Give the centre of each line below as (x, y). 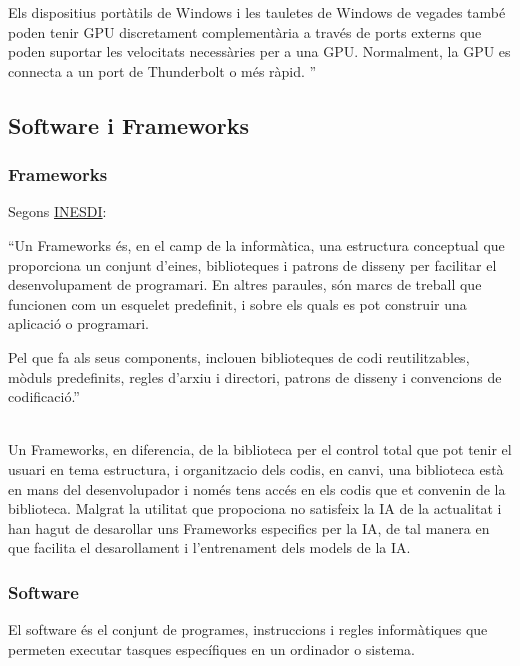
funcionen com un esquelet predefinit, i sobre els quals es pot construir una (237, 303)
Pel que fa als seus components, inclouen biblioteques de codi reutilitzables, (239, 356)
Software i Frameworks (129, 124)
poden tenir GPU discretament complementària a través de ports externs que (245, 31)
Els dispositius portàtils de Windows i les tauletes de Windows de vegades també (257, 12)
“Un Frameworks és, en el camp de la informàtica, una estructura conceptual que (256, 244)
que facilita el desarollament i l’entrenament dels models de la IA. (209, 547)
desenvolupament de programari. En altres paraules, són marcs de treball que (245, 284)
